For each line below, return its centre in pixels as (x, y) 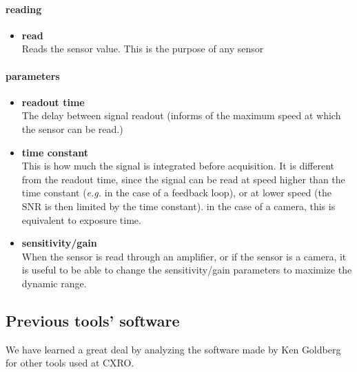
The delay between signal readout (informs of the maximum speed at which (181, 115)
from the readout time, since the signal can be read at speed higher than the (183, 179)
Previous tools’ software (93, 320)
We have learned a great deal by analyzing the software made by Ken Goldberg (173, 349)
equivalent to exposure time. (81, 219)
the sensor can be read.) (72, 128)
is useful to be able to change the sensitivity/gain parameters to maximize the (187, 270)
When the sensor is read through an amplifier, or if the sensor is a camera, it (184, 256)
